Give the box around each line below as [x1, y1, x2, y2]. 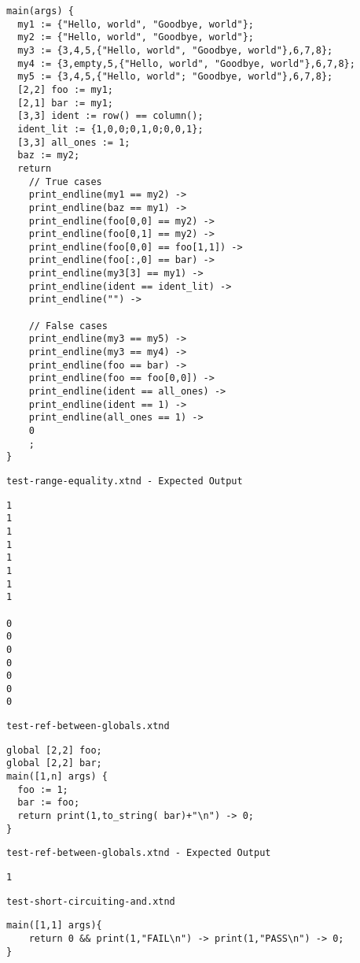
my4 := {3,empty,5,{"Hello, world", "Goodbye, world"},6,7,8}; [17, 57, 355, 69]
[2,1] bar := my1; [17, 97, 114, 109]
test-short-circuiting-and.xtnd [6, 895, 175, 907]
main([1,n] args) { [6, 771, 108, 783]
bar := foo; [17, 797, 80, 809]
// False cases [28, 320, 108, 331]
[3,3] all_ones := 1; [17, 136, 130, 148]
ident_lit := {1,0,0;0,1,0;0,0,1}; [17, 123, 204, 135]
